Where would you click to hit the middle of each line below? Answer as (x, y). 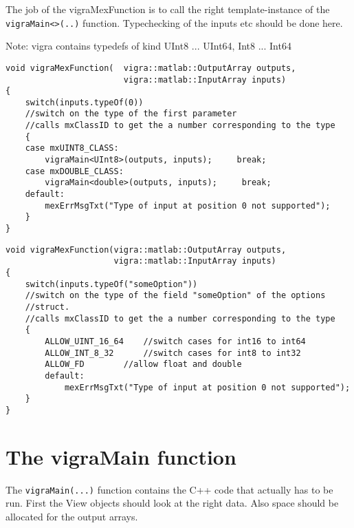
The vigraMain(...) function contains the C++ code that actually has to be (169, 489)
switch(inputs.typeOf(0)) (84, 102)
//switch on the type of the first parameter (131, 114)
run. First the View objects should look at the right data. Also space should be (172, 503)
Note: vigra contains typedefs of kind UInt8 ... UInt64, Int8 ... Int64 (148, 46)
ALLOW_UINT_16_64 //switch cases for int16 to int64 (175, 341)
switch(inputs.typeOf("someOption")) (111, 284)
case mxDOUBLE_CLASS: (74, 171)
